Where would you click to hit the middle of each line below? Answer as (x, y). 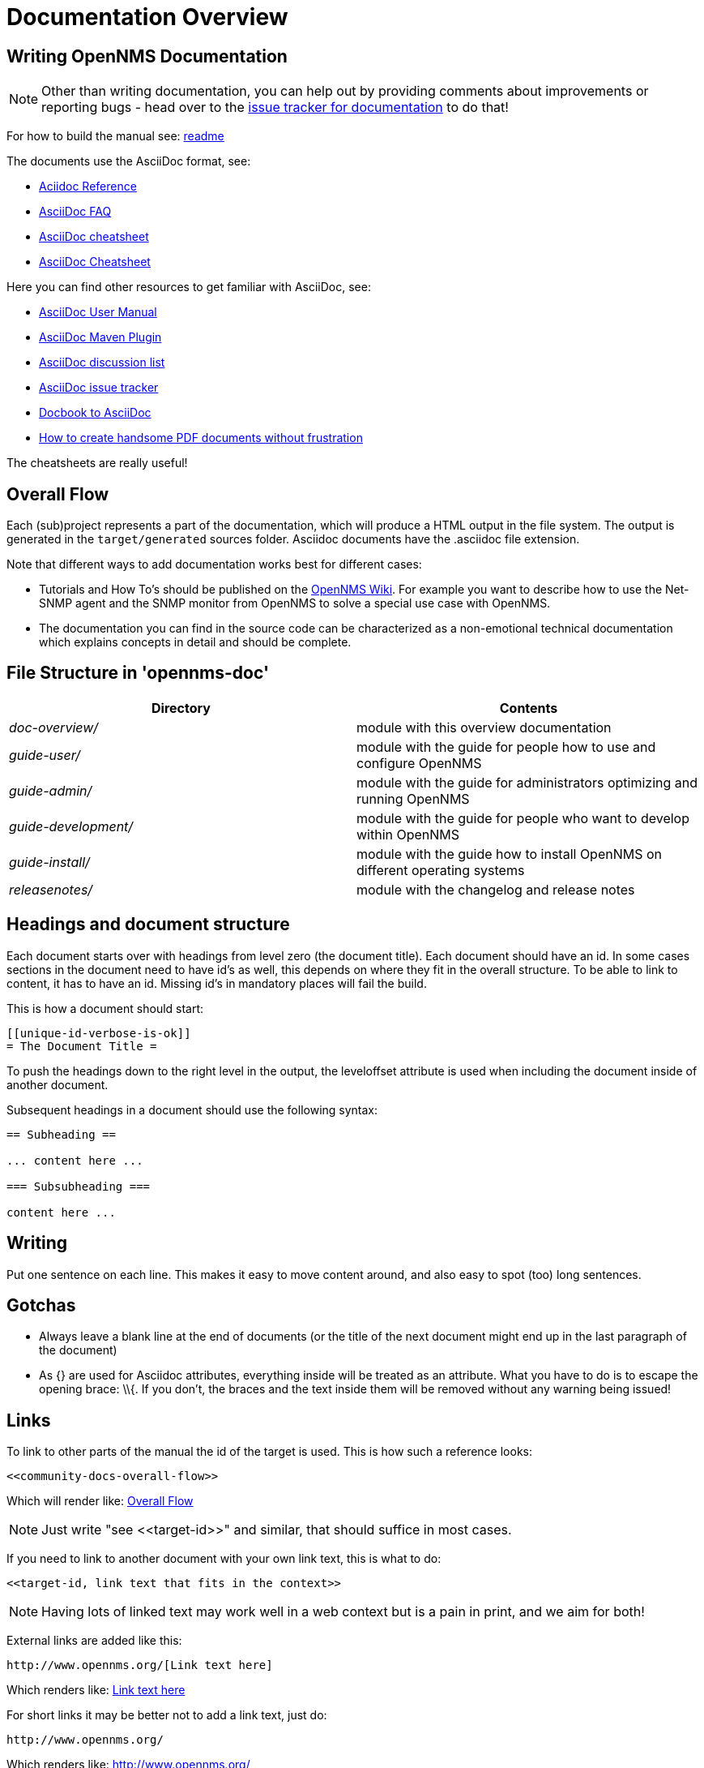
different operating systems (441, 870)
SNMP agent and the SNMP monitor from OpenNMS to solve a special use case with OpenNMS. (295, 603)
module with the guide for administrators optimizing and (527, 782)
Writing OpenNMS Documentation (147, 56)
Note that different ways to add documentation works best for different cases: (214, 564)
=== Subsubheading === (79, 1186)
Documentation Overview (147, 17)
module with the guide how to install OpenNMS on (510, 854)
